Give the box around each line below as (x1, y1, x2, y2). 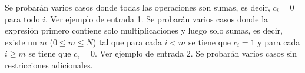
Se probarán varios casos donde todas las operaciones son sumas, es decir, (5, 1, 270, 13)
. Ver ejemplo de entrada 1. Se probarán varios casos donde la (45, 12, 268, 25)
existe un (5, 35, 37, 48)
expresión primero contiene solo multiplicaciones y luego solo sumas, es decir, (5, 24, 283, 36)
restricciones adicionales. (5, 58, 93, 71)
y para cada (257, 35, 300, 48)
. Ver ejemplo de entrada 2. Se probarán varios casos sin (95, 47, 297, 59)
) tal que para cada (92, 35, 162, 48)
